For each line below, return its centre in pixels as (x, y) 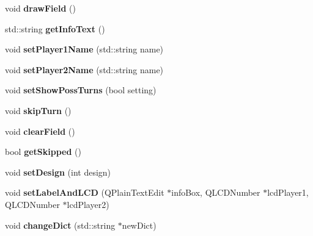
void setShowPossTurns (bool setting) (81, 90)
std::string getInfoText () (55, 28)
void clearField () (40, 131)
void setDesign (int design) (58, 172)
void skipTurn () (38, 110)
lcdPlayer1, (288, 192)
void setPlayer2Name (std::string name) (84, 69)
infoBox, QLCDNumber (216, 192)
